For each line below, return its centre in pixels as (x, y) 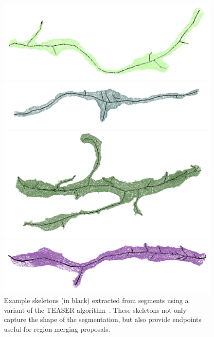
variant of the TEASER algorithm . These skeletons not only (95, 310)
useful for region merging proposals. (57, 329)
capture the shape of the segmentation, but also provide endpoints (103, 319)
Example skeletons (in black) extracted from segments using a (96, 300)
